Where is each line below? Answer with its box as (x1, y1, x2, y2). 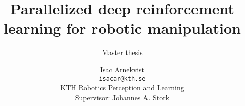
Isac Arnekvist (100, 64, 145, 74)
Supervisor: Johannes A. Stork (75, 92, 170, 102)
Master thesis (102, 47, 143, 58)
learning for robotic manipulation (4, 18, 241, 38)
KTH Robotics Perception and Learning (60, 82, 184, 93)
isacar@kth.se (99, 75, 146, 82)
